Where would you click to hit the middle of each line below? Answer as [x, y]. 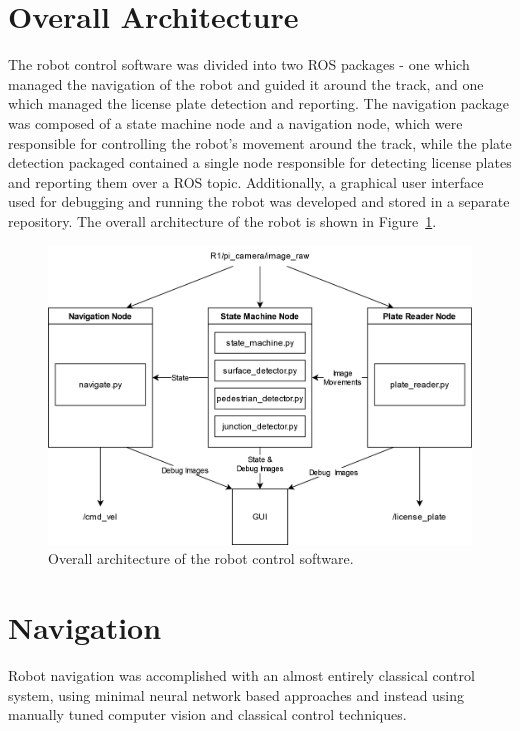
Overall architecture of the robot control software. [201, 558]
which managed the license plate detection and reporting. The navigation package [259, 103]
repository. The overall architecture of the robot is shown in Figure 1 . [222, 220]
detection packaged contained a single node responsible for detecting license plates [260, 162]
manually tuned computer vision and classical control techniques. [207, 714]
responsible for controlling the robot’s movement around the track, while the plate [260, 142]
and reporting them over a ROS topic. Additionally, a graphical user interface [246, 181]
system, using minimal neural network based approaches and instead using [236, 694]
